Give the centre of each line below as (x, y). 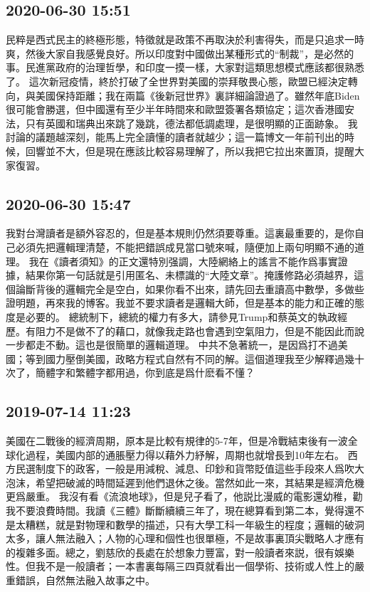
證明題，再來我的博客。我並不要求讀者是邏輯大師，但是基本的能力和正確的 (180, 303)
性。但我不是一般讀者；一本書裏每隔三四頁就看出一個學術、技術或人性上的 (180, 566)
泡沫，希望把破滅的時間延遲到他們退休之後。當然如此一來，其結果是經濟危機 (185, 482)
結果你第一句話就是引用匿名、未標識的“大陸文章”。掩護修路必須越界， (190, 275)
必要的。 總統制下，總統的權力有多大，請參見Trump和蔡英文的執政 (181, 316)
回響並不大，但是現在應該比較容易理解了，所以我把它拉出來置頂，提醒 (190, 150)
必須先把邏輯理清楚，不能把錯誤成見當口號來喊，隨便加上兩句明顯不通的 (185, 247)
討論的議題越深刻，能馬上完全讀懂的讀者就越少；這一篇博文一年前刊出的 (175, 137)
